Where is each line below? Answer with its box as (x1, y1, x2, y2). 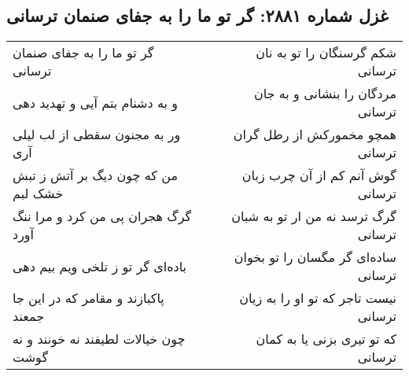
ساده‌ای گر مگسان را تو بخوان (234, 248, 396, 267)
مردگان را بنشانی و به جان (253, 84, 396, 103)
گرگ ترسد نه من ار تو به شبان (231, 207, 396, 226)
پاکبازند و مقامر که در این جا (13, 289, 164, 308)
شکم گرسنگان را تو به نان (256, 43, 396, 62)
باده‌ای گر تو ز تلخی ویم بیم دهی (13, 256, 187, 275)
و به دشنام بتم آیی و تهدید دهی (13, 93, 179, 112)
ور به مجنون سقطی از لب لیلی (13, 125, 181, 144)
